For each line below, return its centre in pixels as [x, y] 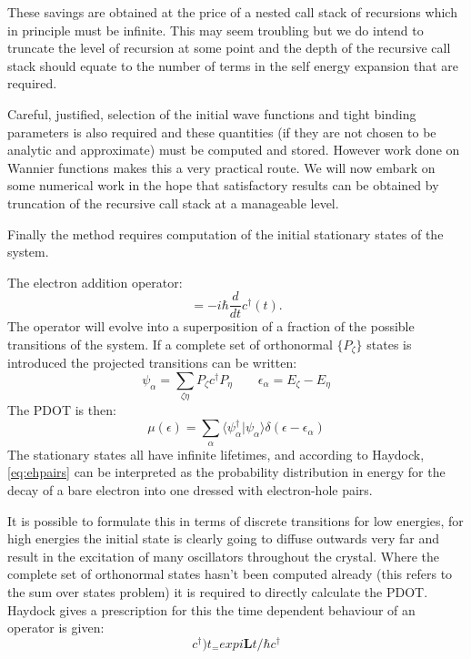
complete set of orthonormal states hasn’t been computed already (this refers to [230, 574]
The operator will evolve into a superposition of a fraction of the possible [211, 326]
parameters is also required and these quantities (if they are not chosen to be [222, 132]
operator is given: [56, 628]
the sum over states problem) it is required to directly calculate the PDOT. [218, 591]
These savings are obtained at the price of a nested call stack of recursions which [232, 12]
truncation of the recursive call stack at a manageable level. [173, 203]
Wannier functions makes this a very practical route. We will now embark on [221, 167]
